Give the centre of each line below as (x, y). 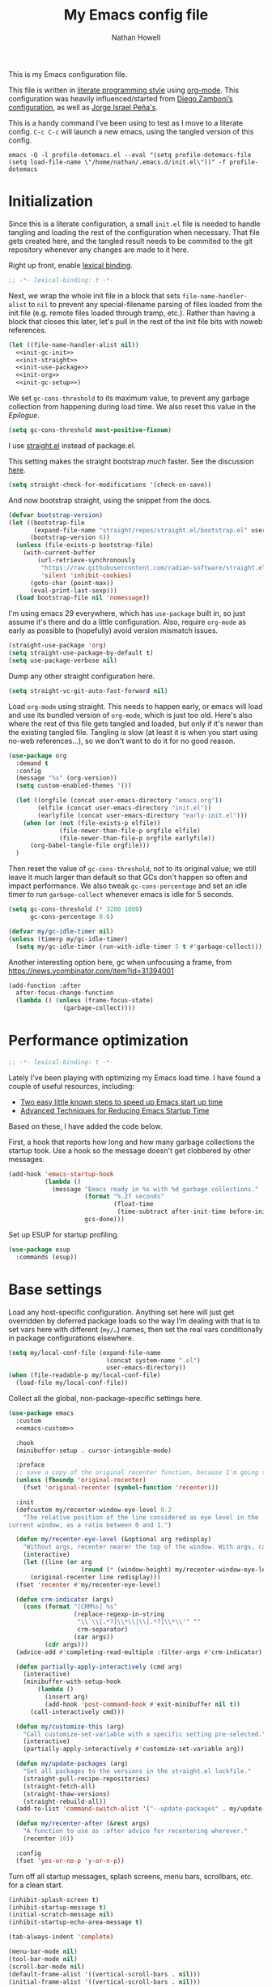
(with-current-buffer (59, 553)
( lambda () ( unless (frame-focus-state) (85, 1001)
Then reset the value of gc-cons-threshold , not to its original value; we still (132, 869)
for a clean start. (36, 1885)
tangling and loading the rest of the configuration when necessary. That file (134, 232)
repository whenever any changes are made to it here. (99, 250)
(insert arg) (66, 1697)
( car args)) (93, 1637)
